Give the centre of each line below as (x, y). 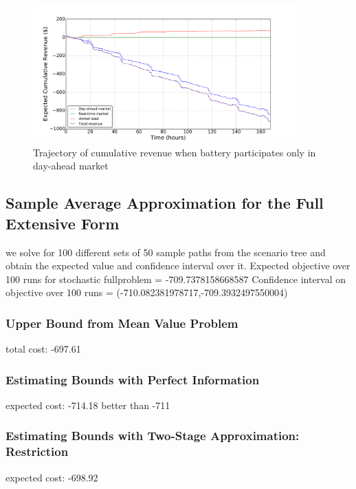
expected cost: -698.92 (52, 477)
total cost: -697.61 (43, 349)
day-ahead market (71, 166)
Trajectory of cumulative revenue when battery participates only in (175, 152)
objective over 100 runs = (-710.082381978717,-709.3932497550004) (147, 292)
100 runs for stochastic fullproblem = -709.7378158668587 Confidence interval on (176, 279)
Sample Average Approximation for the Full (165, 203)
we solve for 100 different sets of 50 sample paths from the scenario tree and (166, 252)
